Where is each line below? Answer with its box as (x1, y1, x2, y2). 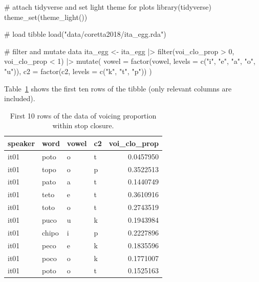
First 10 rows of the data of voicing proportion (10, 110, 157, 121)
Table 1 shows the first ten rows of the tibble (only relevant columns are (4, 83, 232, 93)
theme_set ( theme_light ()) (4, 11, 88, 22)
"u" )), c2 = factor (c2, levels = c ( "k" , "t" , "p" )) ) (4, 65, 152, 76)
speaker (8, 137, 35, 148)
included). (4, 93, 35, 104)
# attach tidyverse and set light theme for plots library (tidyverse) (4, 2, 211, 12)
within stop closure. (52, 120, 114, 131)
